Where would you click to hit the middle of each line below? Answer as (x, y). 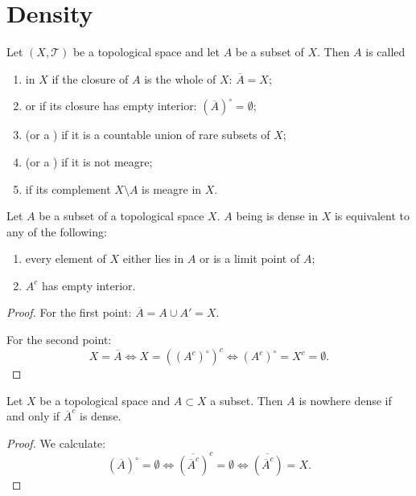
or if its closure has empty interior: (111, 106)
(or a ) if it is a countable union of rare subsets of (148, 135)
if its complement (68, 189)
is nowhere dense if (345, 400)
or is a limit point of (250, 258)
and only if (33, 416)
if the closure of (90, 78)
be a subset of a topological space (122, 216)
